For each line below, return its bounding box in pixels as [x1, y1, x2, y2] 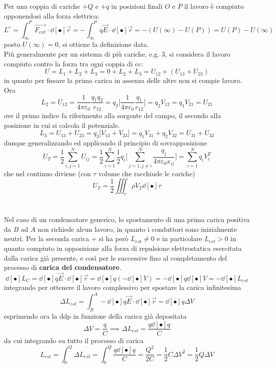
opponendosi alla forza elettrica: [4, 10, 100, 20]
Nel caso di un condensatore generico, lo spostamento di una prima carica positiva [4, 214, 250, 225]
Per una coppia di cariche [4, 1, 80, 11]
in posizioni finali [111, 1, 163, 11]
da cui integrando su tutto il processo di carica [4, 335, 144, 345]
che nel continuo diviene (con [4, 168, 91, 178]
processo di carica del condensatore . [4, 262, 122, 272]
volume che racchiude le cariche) [98, 168, 195, 178]
